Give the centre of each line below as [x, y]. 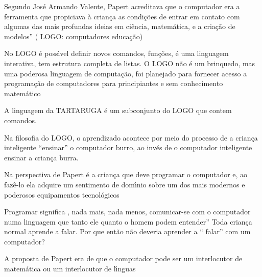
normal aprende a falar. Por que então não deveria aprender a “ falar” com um [127, 231]
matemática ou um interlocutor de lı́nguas [70, 269]
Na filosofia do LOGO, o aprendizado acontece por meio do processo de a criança [131, 137]
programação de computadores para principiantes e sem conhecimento [114, 83]
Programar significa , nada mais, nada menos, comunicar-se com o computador [127, 212]
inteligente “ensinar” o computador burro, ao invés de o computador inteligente [128, 147]
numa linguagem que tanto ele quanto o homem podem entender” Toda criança [128, 221]
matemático [22, 93]
